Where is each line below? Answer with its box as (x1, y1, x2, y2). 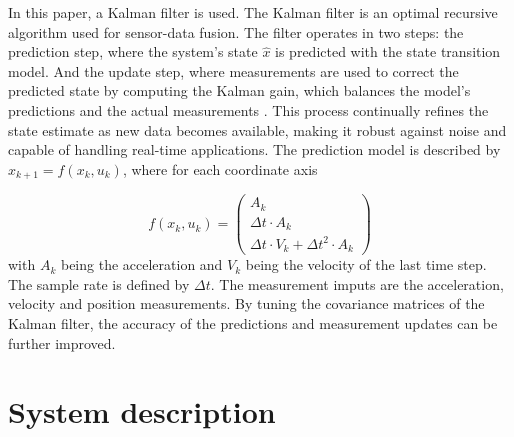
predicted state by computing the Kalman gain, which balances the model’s (8, 80, 471, 101)
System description (8, 391, 276, 432)
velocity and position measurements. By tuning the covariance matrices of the (8, 293, 485, 314)
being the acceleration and (60, 254, 223, 275)
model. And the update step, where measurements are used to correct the (8, 60, 459, 81)
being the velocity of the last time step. (245, 254, 487, 275)
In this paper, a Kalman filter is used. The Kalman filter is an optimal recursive (8, 2, 498, 22)
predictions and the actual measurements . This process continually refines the (8, 99, 489, 120)
